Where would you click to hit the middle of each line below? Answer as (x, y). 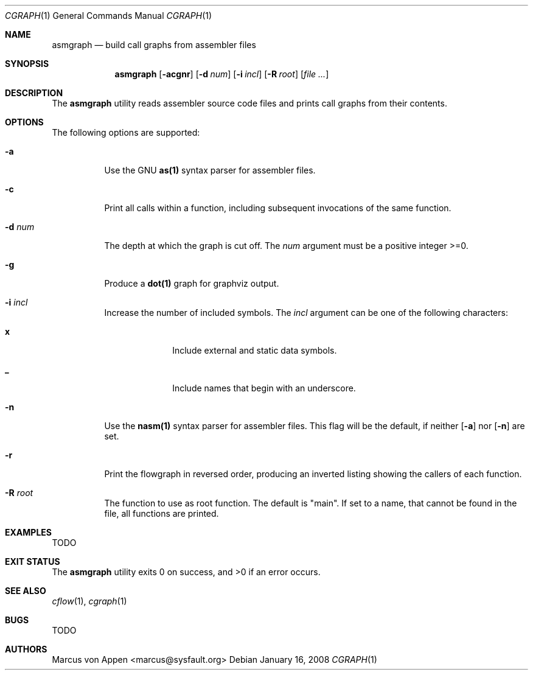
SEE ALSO (26, 591)
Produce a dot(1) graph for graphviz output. (192, 283)
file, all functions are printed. (162, 513)
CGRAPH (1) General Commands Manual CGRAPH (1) (109, 16)
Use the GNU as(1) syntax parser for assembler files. (210, 170)
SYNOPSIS (27, 64)
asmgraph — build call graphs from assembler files (154, 45)
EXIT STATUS (33, 561)
